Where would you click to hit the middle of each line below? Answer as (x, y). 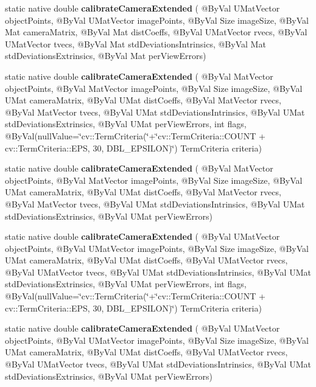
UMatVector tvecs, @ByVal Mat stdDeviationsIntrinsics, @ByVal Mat (135, 44)
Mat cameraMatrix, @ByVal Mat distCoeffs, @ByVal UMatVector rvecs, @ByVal (156, 32)
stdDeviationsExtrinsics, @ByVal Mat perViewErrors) (106, 56)
